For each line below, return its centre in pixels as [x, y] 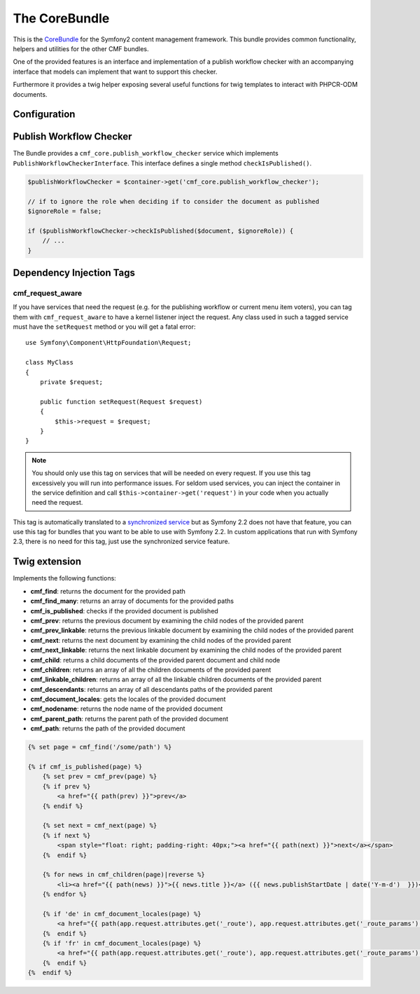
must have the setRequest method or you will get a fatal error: [104, 327]
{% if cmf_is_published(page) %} [85, 767]
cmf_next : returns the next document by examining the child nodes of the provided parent [161, 640]
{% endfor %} [65, 894]
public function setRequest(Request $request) [121, 402]
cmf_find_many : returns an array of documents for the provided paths [132, 601]
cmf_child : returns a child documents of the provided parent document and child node [155, 660]
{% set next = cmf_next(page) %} [100, 826]
